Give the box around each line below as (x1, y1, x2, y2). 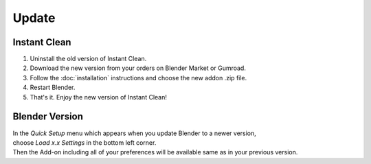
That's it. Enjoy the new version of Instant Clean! (30, 93, 168, 101)
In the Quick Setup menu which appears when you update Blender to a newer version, (12, 129, 257, 137)
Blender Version (12, 110, 84, 123)
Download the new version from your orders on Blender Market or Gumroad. (30, 64, 247, 72)
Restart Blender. (30, 83, 76, 92)
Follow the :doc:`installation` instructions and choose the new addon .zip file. (30, 73, 247, 82)
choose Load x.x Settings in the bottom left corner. (12, 138, 157, 147)
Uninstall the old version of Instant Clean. (30, 55, 147, 63)
